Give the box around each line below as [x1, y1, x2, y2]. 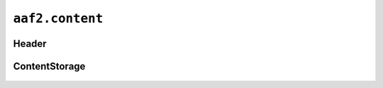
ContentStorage [13, 60, 86, 72]
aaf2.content [13, 11, 104, 26]
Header [13, 38, 47, 50]
